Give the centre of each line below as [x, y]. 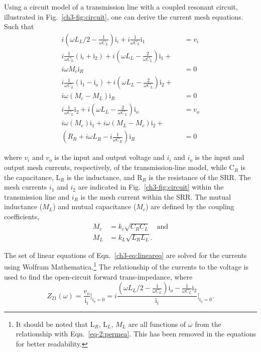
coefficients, [22, 216]
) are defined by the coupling [190, 206]
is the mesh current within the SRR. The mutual [156, 196]
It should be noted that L [55, 324]
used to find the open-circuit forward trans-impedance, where [98, 276]
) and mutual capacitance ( [95, 206]
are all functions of [157, 324]
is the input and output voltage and [109, 157]
